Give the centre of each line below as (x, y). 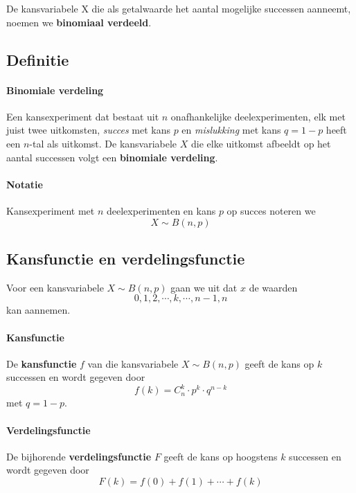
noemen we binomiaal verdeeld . (79, 22)
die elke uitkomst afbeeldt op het (261, 143)
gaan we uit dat (204, 287)
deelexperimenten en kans (161, 210)
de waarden (273, 287)
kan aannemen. (38, 310)
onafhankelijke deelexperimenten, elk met (258, 116)
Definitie (38, 59)
